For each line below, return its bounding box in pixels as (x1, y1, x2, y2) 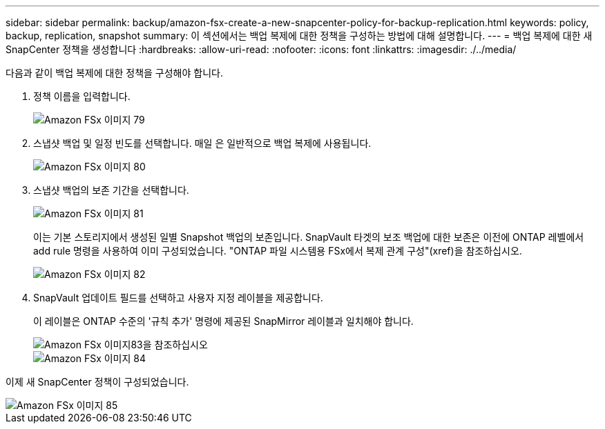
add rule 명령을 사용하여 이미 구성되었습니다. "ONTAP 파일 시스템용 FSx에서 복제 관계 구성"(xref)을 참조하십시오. (33, 245, 522, 257)
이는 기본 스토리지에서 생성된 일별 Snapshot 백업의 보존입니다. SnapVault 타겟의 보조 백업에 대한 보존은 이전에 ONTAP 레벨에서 (33, 231, 584, 243)
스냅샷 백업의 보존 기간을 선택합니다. (33, 184, 189, 196)
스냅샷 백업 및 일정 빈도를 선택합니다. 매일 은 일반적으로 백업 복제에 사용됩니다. (33, 137, 372, 149)
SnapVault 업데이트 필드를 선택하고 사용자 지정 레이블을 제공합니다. (33, 292, 323, 303)
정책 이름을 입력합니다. (33, 90, 131, 102)
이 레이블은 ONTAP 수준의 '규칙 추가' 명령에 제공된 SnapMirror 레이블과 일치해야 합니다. (33, 315, 414, 327)
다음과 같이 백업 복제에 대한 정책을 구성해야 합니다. (6, 67, 223, 79)
